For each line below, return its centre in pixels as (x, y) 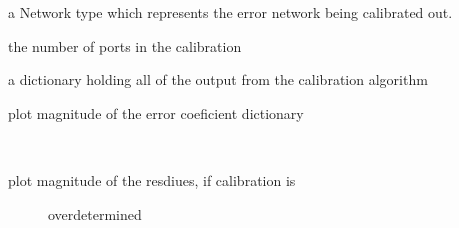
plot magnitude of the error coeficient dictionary (156, 112)
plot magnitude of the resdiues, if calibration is (152, 179)
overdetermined (95, 213)
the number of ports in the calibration (125, 45)
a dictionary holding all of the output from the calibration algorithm (218, 79)
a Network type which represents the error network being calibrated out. (230, 12)
